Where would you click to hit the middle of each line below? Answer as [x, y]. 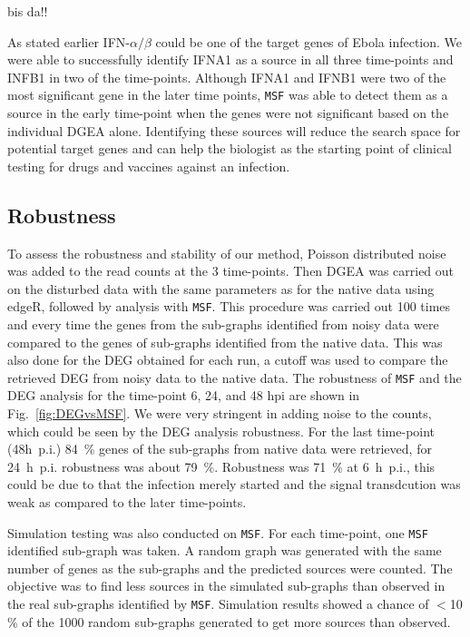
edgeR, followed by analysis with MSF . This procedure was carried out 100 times [229, 306]
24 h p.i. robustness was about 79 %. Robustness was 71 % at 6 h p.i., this [221, 466]
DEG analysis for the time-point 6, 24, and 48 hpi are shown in [184, 395]
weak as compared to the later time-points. [127, 502]
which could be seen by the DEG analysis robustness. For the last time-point [221, 431]
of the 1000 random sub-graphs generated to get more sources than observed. [236, 621]
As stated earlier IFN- [69, 41]
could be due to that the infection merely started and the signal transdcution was [234, 484]
